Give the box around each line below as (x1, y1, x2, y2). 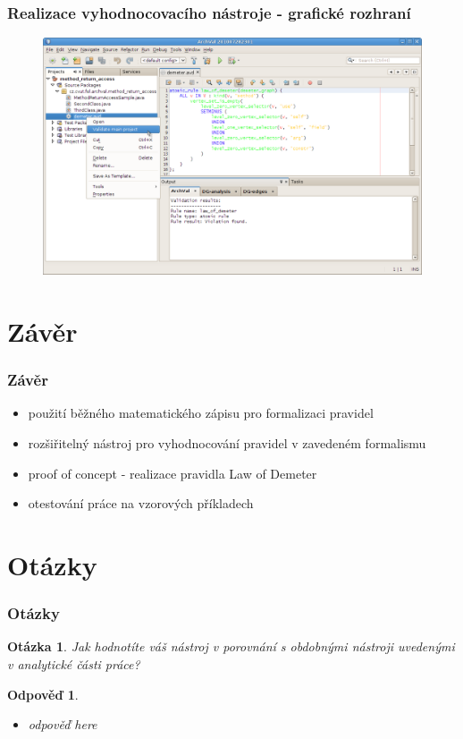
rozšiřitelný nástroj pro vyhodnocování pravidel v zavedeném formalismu (28, 434, 426, 452)
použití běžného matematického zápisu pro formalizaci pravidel (28, 403, 374, 422)
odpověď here (28, 715, 97, 734)
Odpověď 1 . (7, 684, 79, 703)
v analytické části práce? (7, 654, 140, 673)
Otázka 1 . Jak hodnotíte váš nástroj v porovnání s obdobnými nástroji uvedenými (7, 637, 455, 656)
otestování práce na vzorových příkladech (28, 494, 254, 513)
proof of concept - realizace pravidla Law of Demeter (28, 463, 317, 482)
